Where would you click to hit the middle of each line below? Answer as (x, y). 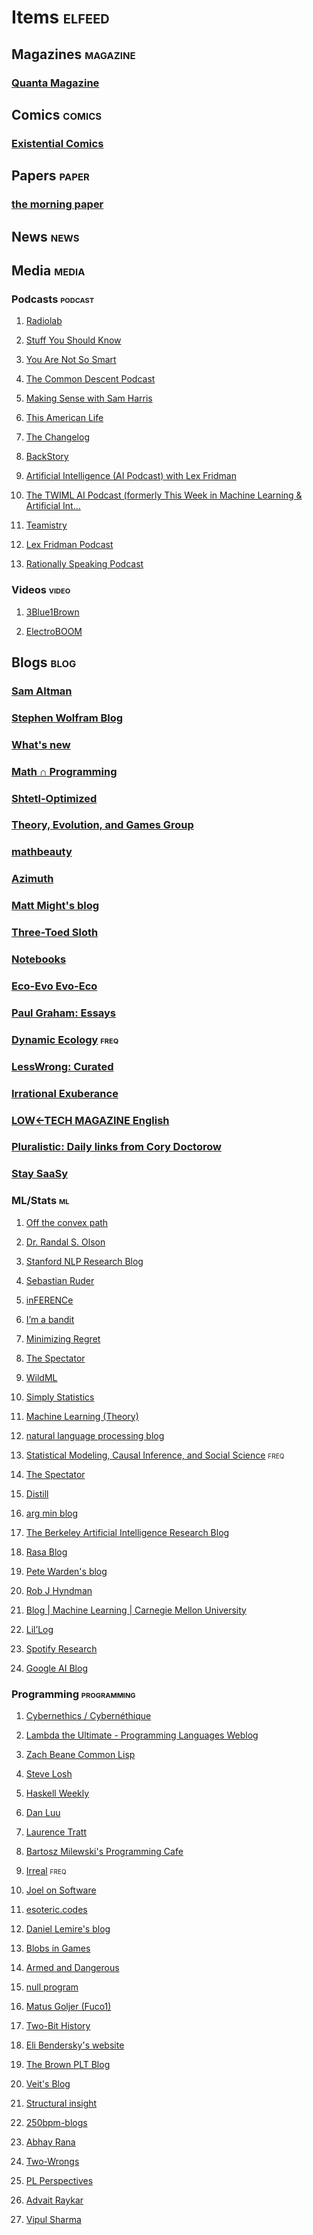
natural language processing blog (95, 1435)
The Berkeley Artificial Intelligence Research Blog (127, 1532)
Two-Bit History (58, 2025)
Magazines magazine (73, 54)
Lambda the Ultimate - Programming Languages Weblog (142, 1735)
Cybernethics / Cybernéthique (88, 1715)
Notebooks (39, 959)
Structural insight (61, 2103)
